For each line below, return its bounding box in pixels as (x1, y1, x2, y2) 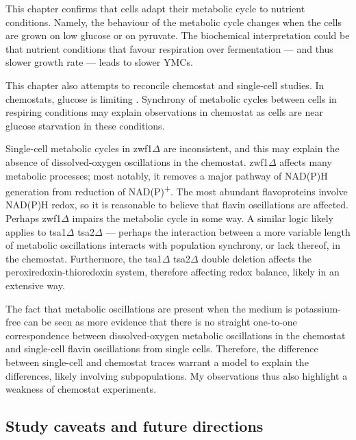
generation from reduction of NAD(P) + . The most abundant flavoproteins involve (5, 182, 348, 198)
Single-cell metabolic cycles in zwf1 (5, 141, 153, 156)
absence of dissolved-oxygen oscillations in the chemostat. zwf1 (5, 154, 268, 169)
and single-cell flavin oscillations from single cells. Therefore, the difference (5, 341, 318, 356)
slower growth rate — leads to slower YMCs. (5, 55, 193, 69)
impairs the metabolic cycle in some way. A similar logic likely (72, 210, 333, 225)
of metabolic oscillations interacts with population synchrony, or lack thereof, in (5, 238, 340, 252)
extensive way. (5, 278, 65, 292)
